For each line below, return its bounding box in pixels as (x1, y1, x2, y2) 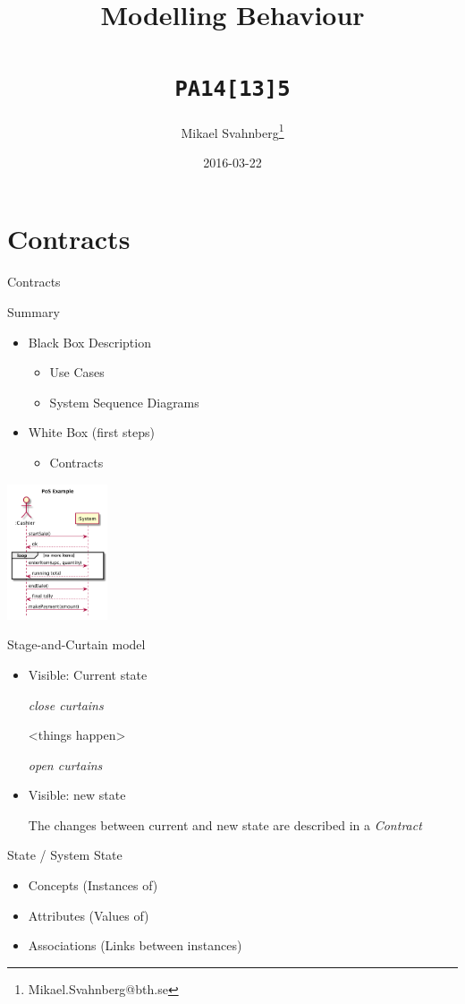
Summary (7, 303, 60, 321)
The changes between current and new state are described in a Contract (28, 815, 422, 834)
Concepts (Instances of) (28, 876, 158, 895)
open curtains (28, 755, 103, 774)
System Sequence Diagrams (49, 392, 199, 411)
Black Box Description (28, 332, 151, 351)
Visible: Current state (28, 665, 148, 683)
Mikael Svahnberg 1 (181, 120, 284, 142)
